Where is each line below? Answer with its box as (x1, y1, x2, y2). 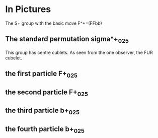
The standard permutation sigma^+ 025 (5, 35, 129, 45)
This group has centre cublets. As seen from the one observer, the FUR (5, 49, 153, 55)
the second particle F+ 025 (5, 88, 88, 98)
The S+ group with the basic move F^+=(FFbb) (5, 20, 102, 26)
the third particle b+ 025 (5, 106, 80, 116)
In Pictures (5, 4, 51, 15)
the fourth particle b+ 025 (5, 125, 85, 134)
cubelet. (5, 54, 23, 61)
